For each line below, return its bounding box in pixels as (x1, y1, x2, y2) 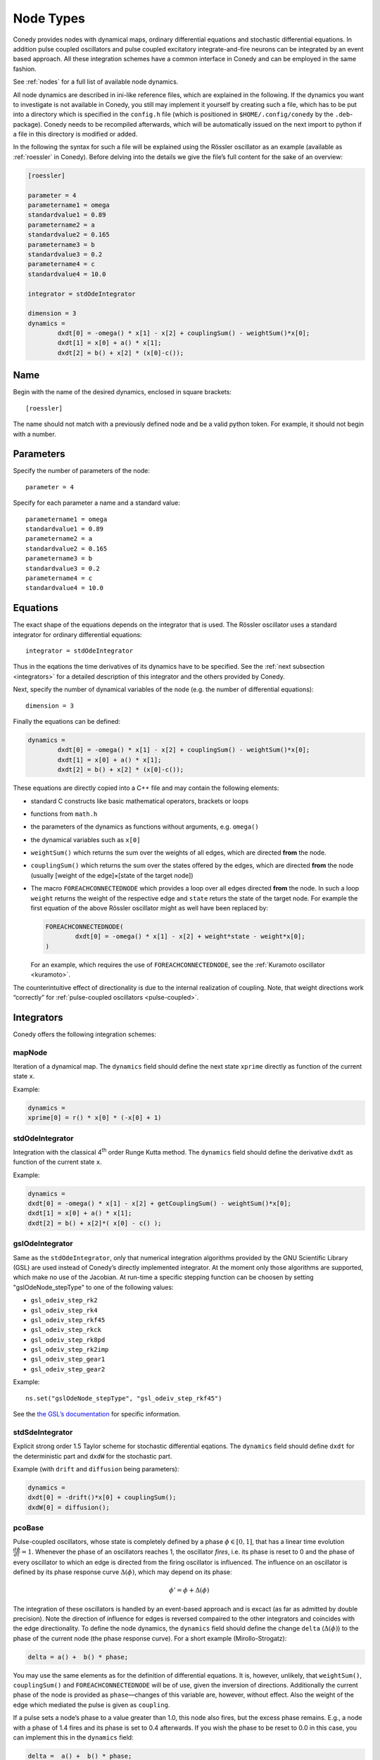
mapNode (13, 1048, 48, 1057)
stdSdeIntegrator (13, 1427, 73, 1437)
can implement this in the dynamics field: (13, 1733, 134, 1742)
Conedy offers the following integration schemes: (13, 1030, 156, 1038)
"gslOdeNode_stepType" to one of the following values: (13, 1283, 174, 1291)
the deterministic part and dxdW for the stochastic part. (13, 1452, 172, 1460)
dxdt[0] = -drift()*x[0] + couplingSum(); (27, 1493, 177, 1502)
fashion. (13, 64, 37, 73)
